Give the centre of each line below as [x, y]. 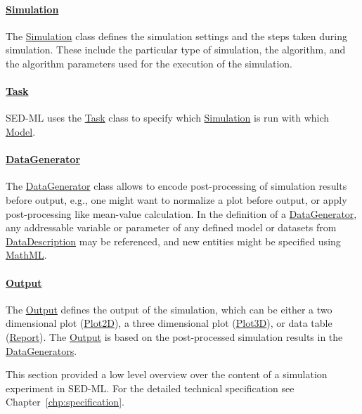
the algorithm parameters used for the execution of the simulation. [149, 63]
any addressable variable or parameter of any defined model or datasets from [171, 227]
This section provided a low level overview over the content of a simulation [167, 374]
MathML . [26, 255]
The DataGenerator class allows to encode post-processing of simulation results [176, 186]
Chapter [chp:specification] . [65, 402]
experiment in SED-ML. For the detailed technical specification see [150, 388]
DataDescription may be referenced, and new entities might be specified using [173, 241]
